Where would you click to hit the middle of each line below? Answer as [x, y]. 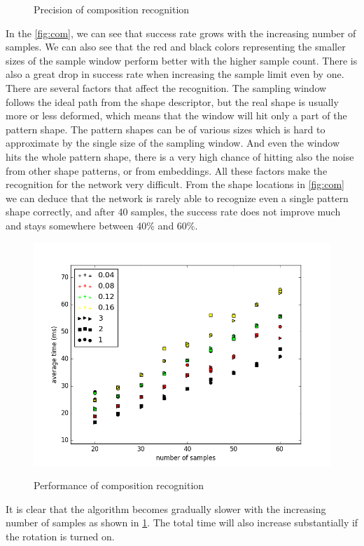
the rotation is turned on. [60, 536]
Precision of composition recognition [112, 9]
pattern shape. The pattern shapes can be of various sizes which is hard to [166, 129]
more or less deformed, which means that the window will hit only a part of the [176, 115]
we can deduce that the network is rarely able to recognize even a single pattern [177, 198]
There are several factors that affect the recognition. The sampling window [166, 87]
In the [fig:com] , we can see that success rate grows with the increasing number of [181, 33]
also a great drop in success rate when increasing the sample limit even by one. [175, 74]
